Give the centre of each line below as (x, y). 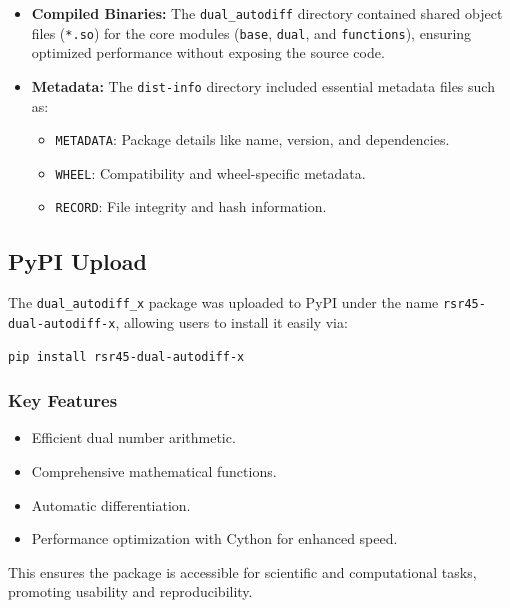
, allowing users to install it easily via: (231, 321)
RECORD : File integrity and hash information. (191, 206)
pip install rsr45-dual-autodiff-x (126, 356)
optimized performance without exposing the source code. (208, 52)
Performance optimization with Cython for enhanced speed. (214, 538)
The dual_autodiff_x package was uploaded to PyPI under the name (223, 302)
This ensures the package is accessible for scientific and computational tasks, (242, 571)
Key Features (63, 400)
